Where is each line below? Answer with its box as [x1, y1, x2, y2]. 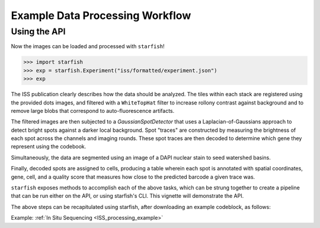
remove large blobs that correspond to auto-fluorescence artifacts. [11, 107, 175, 114]
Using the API [11, 26, 66, 37]
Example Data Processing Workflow [11, 9, 191, 22]
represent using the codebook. [11, 143, 87, 150]
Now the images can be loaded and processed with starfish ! [11, 43, 165, 50]
